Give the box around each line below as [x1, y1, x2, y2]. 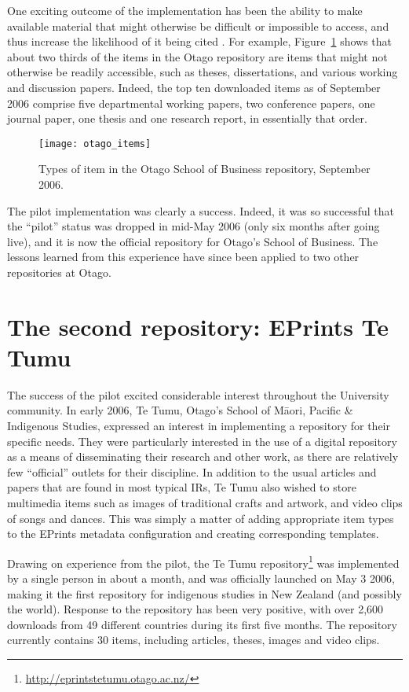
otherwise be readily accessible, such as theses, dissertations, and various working [7, 64, 398, 80]
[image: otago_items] [38, 138, 152, 149]
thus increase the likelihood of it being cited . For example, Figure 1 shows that [7, 33, 393, 50]
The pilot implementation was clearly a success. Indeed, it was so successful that [7, 202, 394, 219]
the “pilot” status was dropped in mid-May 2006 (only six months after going [7, 218, 380, 234]
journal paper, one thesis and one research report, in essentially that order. [7, 110, 367, 127]
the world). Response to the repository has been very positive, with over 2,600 [7, 601, 384, 617]
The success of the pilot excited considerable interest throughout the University [7, 386, 389, 403]
